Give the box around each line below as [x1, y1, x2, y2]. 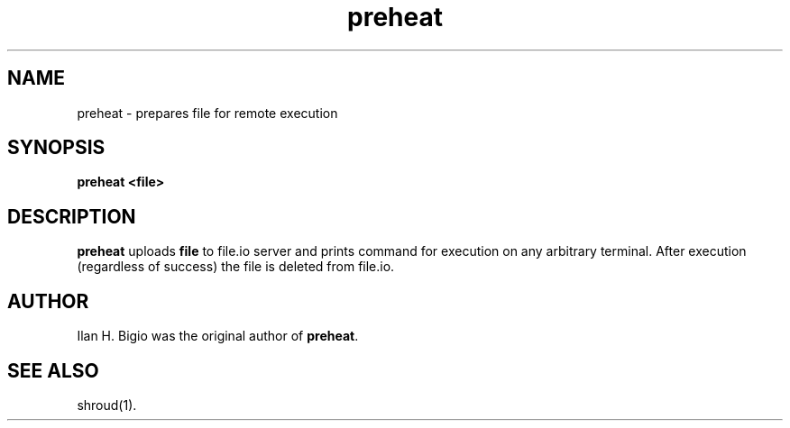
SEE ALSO [7, 359, 99, 382]
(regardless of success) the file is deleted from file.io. [77, 259, 395, 275]
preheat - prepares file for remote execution [77, 105, 338, 121]
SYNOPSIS [7, 136, 106, 159]
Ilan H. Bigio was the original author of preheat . [77, 328, 359, 344]
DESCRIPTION [7, 205, 136, 228]
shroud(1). [77, 396, 137, 413]
